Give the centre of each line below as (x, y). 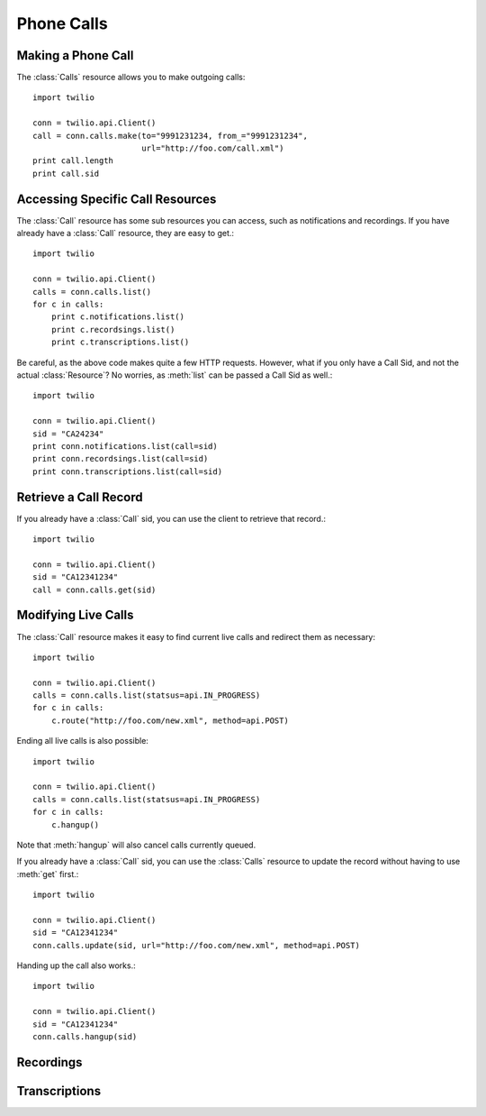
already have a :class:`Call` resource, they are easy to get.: (125, 233)
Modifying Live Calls (75, 615)
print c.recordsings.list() (113, 329)
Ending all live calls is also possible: (82, 741)
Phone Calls (62, 23)
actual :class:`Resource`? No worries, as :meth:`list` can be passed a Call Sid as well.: (175, 375)
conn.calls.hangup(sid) (85, 1037)
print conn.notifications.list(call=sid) (125, 446)
